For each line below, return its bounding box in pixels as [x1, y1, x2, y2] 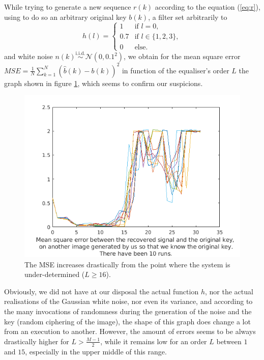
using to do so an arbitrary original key [4, 11, 127, 22]
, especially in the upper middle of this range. [25, 346, 167, 356]
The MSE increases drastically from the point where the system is [24, 259, 230, 269]
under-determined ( [24, 269, 85, 280]
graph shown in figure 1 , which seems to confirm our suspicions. [4, 77, 203, 88]
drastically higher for [4, 336, 69, 346]
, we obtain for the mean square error [124, 51, 241, 61]
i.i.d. [75, 51, 85, 57]
